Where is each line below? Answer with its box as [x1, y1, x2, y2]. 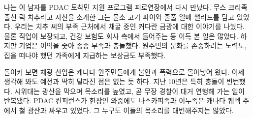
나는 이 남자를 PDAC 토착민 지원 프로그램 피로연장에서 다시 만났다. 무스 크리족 [4, 2, 248, 12]
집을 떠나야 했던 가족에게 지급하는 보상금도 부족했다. [4, 50, 166, 60]
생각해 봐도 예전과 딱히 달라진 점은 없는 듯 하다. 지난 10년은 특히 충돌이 [4, 76, 224, 87]
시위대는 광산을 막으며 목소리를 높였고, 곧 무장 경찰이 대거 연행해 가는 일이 [14, 86, 245, 96]
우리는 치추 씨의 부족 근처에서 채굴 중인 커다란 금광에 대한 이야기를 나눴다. [14, 21, 245, 31]
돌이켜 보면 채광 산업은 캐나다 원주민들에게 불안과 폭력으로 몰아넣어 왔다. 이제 [4, 66, 245, 77]
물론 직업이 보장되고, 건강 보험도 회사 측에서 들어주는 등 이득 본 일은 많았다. [4, 30, 238, 41]
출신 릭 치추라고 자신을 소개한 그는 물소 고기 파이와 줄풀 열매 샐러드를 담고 [4, 11, 235, 22]
